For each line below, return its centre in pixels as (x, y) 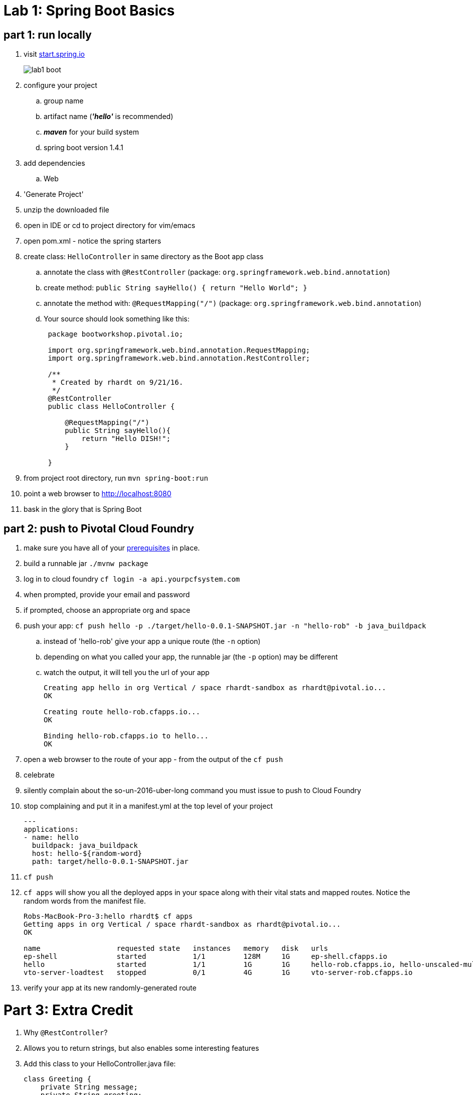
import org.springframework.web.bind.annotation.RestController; (179, 358)
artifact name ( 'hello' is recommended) (109, 117)
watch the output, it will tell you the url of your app (127, 673)
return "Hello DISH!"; (126, 439)
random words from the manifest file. (85, 901)
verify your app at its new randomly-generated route (110, 988)
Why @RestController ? (66, 1032)
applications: (51, 830)
